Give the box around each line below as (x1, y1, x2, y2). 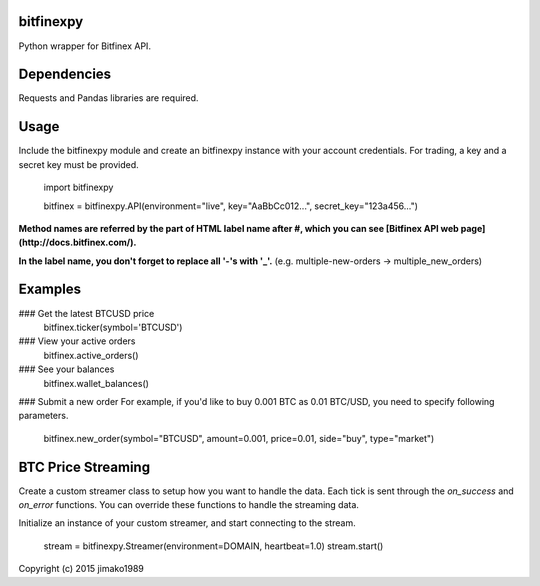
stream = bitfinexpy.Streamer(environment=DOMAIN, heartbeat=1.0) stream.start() (43, 540, 384, 552)
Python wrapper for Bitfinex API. (18, 40, 152, 52)
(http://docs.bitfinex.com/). (18, 236, 137, 249)
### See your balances (18, 363, 115, 375)
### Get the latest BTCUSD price (18, 307, 155, 319)
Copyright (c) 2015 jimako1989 (18, 563, 145, 575)
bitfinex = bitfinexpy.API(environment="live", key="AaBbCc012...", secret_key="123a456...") (43, 200, 419, 212)
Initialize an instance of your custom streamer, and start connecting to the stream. (18, 517, 356, 529)
